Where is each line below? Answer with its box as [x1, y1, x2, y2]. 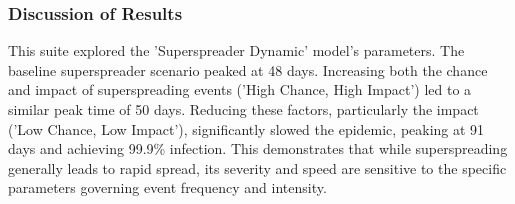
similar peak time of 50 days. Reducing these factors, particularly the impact [8, 99, 479, 119]
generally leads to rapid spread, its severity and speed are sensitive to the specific [8, 157, 507, 178]
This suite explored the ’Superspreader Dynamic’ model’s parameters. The [8, 40, 465, 61]
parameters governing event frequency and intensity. [8, 177, 327, 198]
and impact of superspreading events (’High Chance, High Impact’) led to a [8, 79, 472, 100]
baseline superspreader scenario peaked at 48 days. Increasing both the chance [8, 59, 488, 80]
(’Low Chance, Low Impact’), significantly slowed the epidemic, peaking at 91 [8, 118, 485, 139]
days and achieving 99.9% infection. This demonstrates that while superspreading [8, 138, 508, 159]
